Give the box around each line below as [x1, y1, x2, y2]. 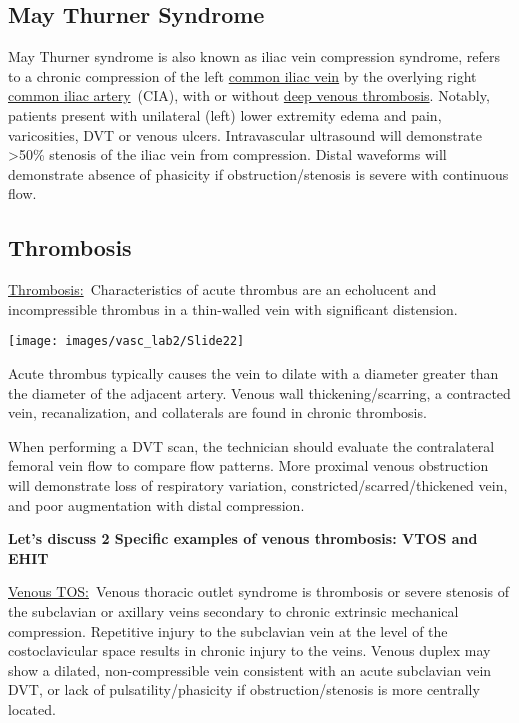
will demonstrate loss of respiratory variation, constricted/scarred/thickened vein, [8, 474, 508, 495]
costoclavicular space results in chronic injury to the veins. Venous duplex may [8, 640, 491, 661]
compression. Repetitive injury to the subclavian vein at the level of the [8, 620, 448, 641]
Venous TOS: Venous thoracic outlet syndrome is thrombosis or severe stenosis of [8, 581, 510, 602]
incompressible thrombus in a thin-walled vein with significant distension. [8, 298, 458, 319]
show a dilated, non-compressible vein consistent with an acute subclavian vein [8, 659, 492, 680]
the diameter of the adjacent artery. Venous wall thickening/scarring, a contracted [8, 382, 511, 403]
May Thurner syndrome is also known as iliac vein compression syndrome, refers [8, 46, 501, 67]
